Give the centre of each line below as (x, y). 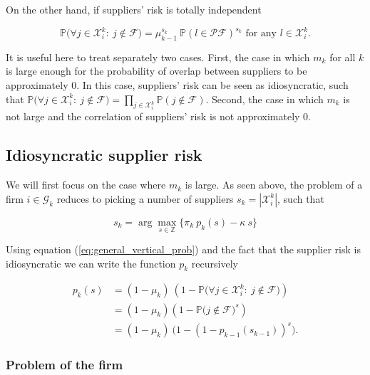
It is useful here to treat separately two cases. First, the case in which (158, 57)
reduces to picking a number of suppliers (145, 198)
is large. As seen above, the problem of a (274, 185)
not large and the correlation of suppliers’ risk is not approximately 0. (158, 116)
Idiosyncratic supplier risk (104, 155)
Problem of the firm (65, 364)
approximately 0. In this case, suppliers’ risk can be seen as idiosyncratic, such (177, 85)
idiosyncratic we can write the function (91, 263)
